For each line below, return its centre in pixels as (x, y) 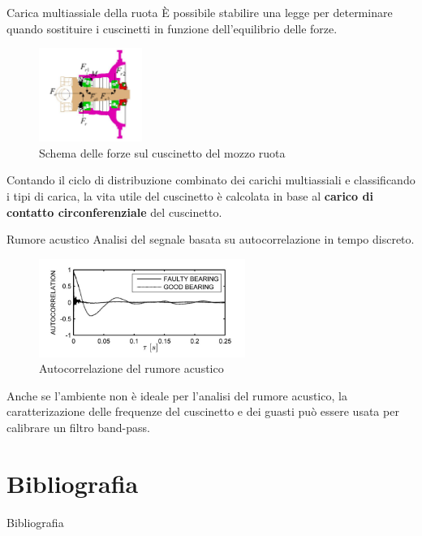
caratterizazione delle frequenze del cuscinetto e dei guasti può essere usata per (203, 411)
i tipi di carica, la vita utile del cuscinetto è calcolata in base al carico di (190, 195)
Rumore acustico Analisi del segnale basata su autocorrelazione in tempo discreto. (211, 239)
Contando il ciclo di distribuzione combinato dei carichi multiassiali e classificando (211, 180)
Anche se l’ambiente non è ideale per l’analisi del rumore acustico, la (177, 395)
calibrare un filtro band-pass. (78, 428)
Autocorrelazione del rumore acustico (131, 368)
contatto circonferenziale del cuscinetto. (114, 212)
